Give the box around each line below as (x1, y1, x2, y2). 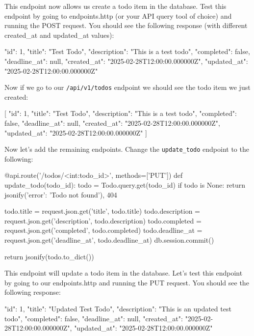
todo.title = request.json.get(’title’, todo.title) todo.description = (4, 206, 200, 216)
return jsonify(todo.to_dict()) (4, 251, 94, 261)
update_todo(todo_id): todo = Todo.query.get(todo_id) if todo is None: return (4, 180, 246, 190)
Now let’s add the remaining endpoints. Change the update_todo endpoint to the (4, 144, 249, 154)
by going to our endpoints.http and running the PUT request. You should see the (4, 277, 249, 287)
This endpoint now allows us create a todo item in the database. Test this (4, 1, 227, 11)
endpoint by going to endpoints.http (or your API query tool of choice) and (4, 10, 232, 21)
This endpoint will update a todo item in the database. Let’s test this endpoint (4, 268, 243, 278)
